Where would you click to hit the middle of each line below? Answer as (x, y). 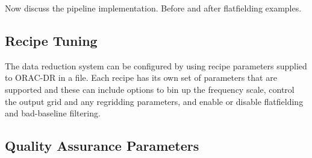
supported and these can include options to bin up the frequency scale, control (150, 89)
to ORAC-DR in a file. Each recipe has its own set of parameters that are (141, 77)
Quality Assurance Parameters (102, 146)
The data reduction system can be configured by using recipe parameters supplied (156, 65)
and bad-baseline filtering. (53, 113)
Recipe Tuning (51, 40)
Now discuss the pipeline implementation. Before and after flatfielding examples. (153, 8)
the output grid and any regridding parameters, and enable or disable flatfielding (154, 101)
